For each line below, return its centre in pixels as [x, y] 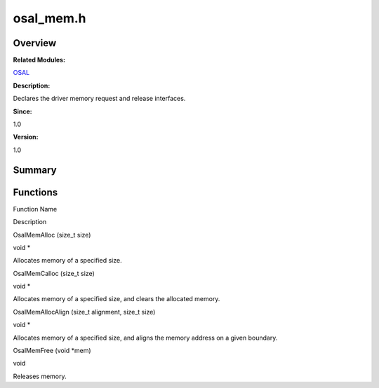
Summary [35, 170]
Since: [22, 111]
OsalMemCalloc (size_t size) [54, 273]
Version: [26, 137]
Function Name [35, 209]
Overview [35, 43]
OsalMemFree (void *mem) [52, 351]
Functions [35, 192]
